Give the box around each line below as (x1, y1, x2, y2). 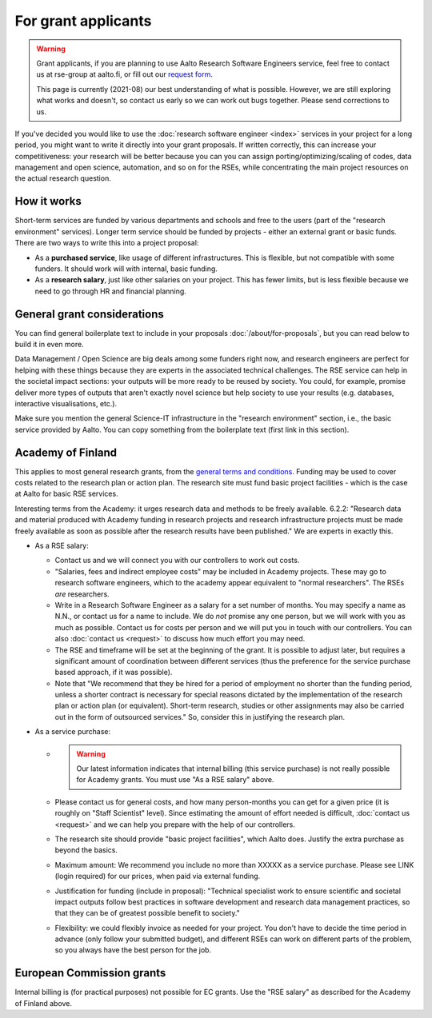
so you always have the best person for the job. (54, 945, 212, 955)
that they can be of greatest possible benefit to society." (54, 908, 240, 918)
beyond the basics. (54, 845, 118, 855)
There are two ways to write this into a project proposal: (14, 238, 199, 248)
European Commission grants (14, 966, 166, 980)
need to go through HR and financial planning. (34, 286, 187, 296)
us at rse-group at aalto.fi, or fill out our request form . (36, 70, 214, 79)
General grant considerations (14, 307, 164, 321)
